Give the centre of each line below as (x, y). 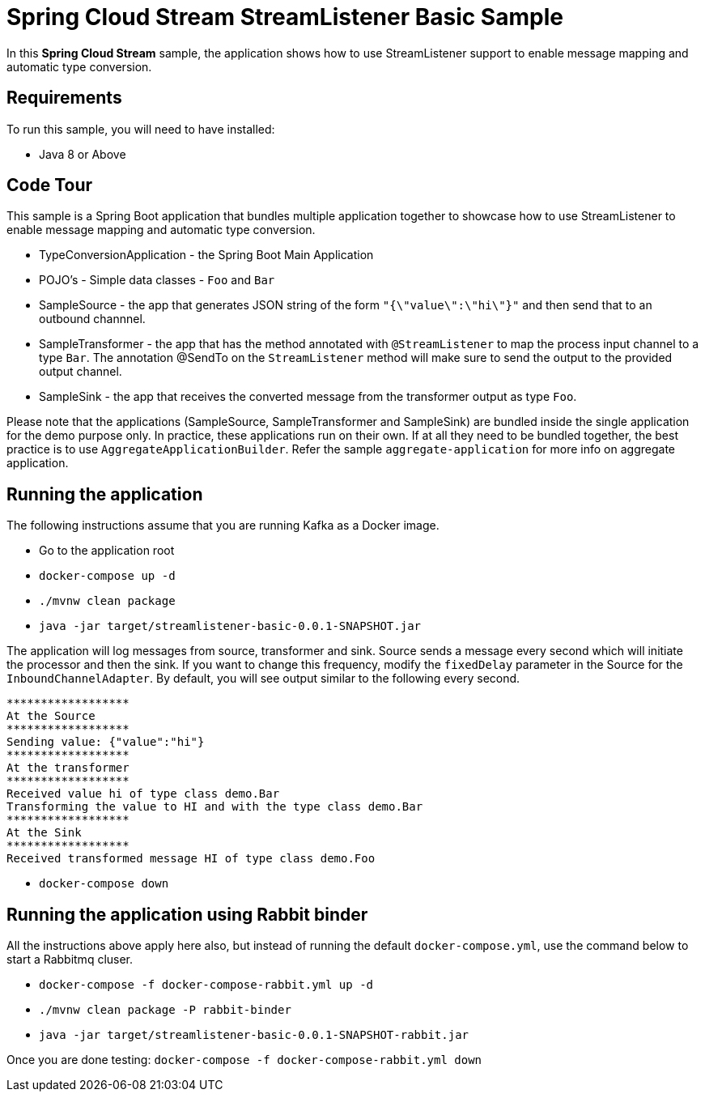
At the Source (51, 716)
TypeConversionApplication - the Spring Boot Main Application (206, 255)
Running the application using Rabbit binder (187, 914)
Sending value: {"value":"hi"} (106, 742)
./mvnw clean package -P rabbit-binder (165, 1010)
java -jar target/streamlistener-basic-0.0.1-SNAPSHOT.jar (230, 626)
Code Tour (50, 185)
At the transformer (68, 768)
